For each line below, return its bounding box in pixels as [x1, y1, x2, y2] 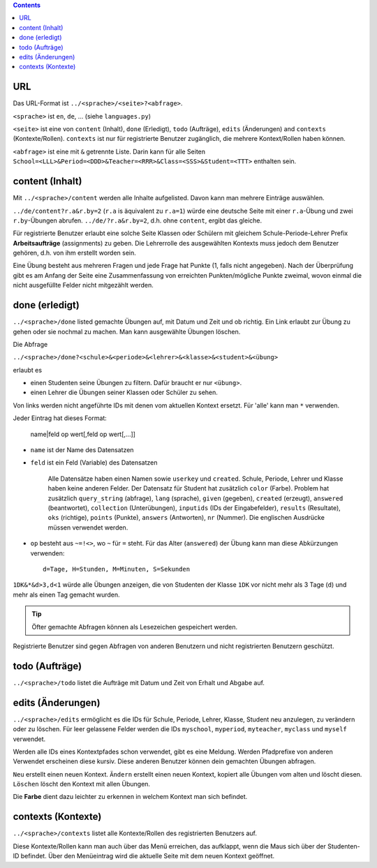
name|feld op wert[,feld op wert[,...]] [30, 430, 136, 438]
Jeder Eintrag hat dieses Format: [13, 414, 108, 422]
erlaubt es [13, 366, 42, 374]
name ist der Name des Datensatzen [30, 446, 134, 454]
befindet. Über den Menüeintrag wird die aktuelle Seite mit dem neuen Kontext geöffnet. [20, 852, 275, 860]
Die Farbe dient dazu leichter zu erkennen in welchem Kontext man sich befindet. [13, 793, 248, 801]
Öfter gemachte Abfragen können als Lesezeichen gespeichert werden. [31, 622, 237, 631]
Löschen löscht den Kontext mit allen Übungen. [13, 780, 150, 788]
